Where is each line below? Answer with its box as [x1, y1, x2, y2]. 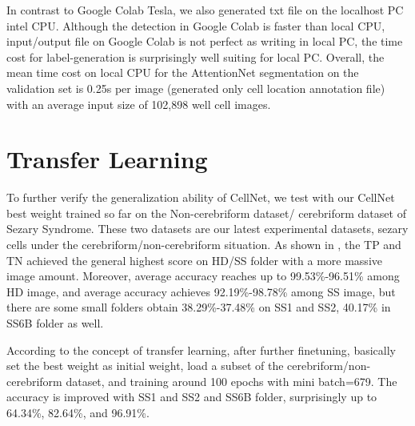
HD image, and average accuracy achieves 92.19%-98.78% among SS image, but [6, 283, 396, 299]
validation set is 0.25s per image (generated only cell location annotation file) [6, 79, 385, 96]
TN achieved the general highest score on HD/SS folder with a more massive [6, 251, 382, 268]
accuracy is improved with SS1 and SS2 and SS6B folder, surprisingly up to [6, 388, 377, 405]
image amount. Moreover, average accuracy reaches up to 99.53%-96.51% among [6, 267, 400, 284]
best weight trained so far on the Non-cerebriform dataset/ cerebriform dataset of [6, 204, 406, 221]
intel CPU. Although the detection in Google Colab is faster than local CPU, [6, 17, 385, 34]
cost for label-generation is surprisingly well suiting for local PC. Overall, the [6, 48, 385, 65]
